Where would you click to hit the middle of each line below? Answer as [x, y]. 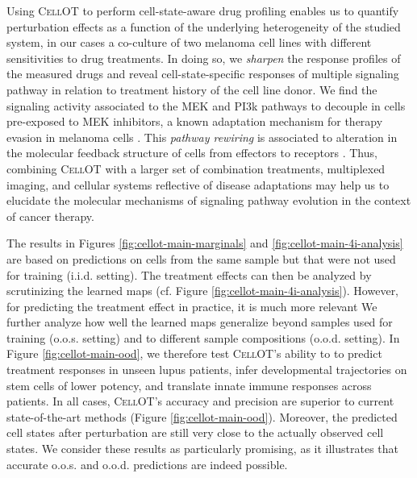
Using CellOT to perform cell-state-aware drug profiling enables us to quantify [203, 10]
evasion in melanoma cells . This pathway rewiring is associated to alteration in [202, 137]
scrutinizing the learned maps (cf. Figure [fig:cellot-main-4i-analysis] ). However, [203, 291]
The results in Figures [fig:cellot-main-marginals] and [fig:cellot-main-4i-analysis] [205, 243]
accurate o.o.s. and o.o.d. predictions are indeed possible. [147, 464]
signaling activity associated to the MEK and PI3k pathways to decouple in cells [206, 105]
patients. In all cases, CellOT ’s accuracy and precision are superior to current [200, 401]
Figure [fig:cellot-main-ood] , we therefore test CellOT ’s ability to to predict [194, 353]
